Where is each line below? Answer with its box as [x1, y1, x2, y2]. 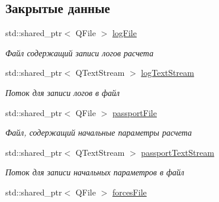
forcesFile [112, 185, 147, 198]
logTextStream [141, 66, 194, 79]
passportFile [112, 106, 157, 118]
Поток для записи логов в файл [5, 86, 120, 98]
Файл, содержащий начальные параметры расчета [5, 126, 192, 139]
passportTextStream [141, 146, 214, 158]
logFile [112, 27, 137, 39]
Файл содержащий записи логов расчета [5, 46, 154, 59]
